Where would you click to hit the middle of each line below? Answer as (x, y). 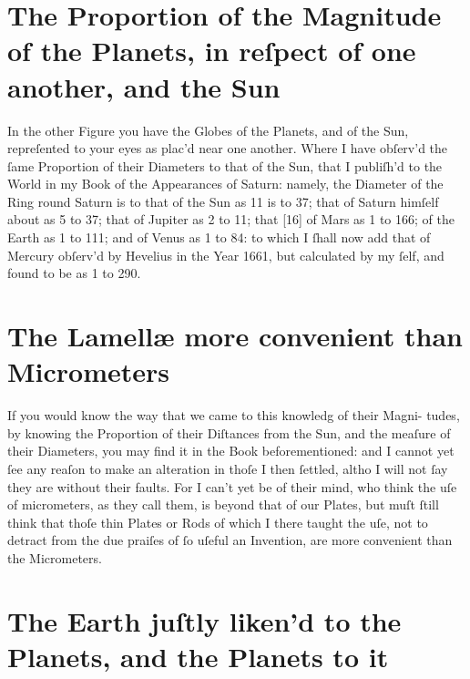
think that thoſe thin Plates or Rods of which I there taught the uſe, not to (218, 522)
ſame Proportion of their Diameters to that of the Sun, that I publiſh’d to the (225, 165)
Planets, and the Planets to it (198, 656)
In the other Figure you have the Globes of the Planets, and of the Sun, (208, 130)
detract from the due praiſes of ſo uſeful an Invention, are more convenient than (230, 540)
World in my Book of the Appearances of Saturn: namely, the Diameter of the (225, 184)
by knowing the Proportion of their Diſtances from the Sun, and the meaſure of (229, 432)
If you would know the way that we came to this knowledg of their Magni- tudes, (234, 415)
